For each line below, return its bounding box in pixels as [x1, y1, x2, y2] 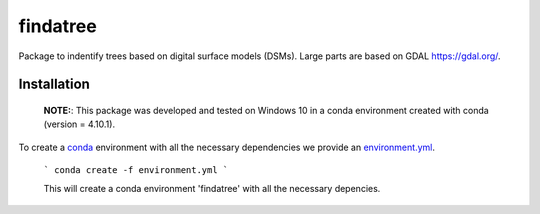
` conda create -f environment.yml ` [43, 165, 229, 176]
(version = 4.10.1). [43, 118, 115, 130]
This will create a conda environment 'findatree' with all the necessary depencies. [43, 182, 381, 194]
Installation [18, 76, 90, 93]
